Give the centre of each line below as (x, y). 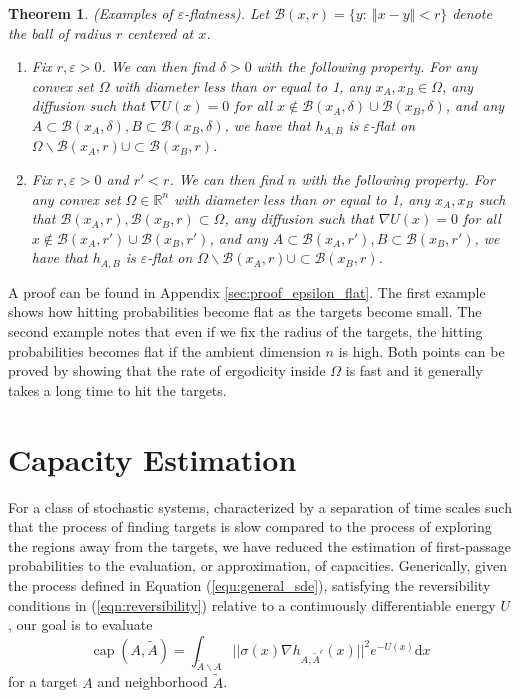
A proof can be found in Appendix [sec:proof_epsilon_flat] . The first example (247, 291)
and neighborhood (153, 681)
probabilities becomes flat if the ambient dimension (164, 350)
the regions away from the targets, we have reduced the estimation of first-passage (260, 545)
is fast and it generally (414, 370)
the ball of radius (59, 32)
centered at (160, 32)
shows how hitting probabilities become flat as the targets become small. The (245, 311)
